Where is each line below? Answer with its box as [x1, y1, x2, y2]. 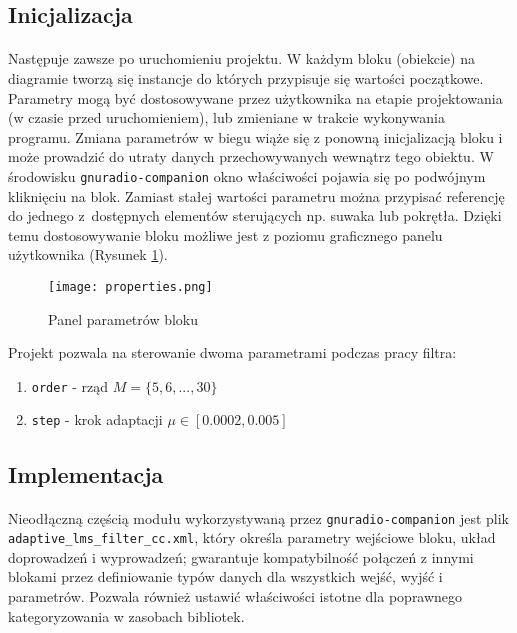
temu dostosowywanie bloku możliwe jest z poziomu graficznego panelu [8, 224, 443, 245]
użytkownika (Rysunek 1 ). [8, 244, 168, 265]
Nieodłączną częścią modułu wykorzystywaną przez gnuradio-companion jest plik [8, 507, 509, 528]
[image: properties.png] [48, 279, 213, 294]
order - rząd [31, 375, 109, 396]
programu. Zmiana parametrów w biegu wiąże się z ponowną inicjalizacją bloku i [8, 126, 503, 147]
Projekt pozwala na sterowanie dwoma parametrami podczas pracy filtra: [8, 342, 457, 363]
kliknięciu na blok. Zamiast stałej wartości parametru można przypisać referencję [8, 185, 505, 206]
